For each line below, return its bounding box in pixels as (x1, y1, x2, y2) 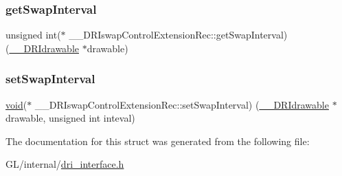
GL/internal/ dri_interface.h (5, 157, 124, 171)
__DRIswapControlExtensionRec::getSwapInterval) (69, 27, 288, 42)
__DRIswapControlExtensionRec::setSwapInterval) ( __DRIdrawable (34, 97, 329, 111)
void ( (5, 97, 27, 111)
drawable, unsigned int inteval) (5, 111, 135, 125)
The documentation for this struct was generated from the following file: (5, 133, 310, 148)
